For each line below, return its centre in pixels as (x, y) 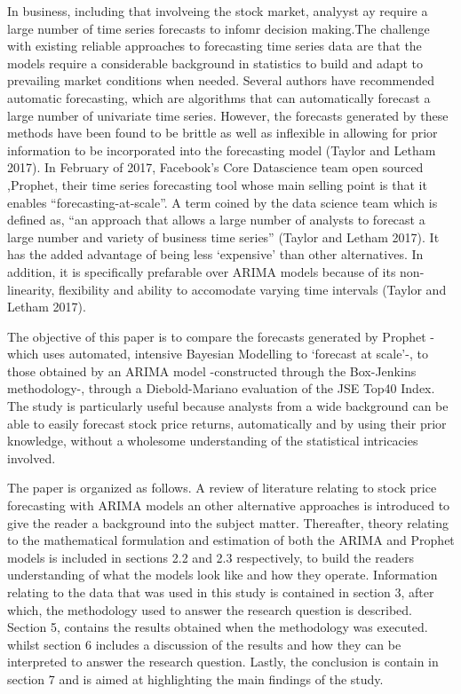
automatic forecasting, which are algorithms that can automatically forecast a (219, 97)
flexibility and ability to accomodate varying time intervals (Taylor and (253, 289)
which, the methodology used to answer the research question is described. (210, 609)
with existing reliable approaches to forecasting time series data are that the (215, 46)
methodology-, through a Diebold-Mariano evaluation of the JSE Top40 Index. (221, 388)
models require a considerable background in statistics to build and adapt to (215, 63)
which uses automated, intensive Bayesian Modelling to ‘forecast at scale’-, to (218, 354)
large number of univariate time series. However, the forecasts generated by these (228, 115)
